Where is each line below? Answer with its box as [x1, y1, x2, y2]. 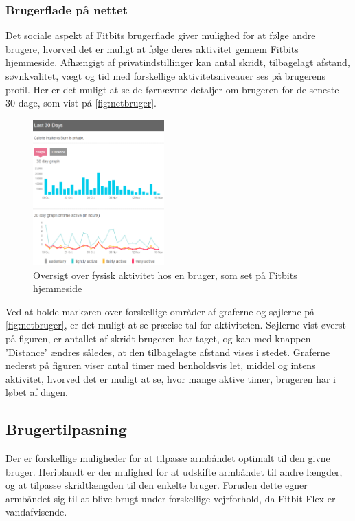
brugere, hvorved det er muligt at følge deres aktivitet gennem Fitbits [5, 41, 299, 56]
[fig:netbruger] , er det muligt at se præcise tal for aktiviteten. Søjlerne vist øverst [5, 318, 347, 332]
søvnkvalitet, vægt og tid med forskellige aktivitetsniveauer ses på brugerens [5, 69, 326, 82]
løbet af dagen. [5, 385, 69, 399]
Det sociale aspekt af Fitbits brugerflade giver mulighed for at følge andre [5, 28, 316, 43]
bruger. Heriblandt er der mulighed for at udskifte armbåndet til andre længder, [5, 464, 343, 478]
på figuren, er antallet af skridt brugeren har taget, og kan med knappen [5, 331, 311, 345]
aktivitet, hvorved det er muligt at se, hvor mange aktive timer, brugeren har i [5, 371, 336, 386]
